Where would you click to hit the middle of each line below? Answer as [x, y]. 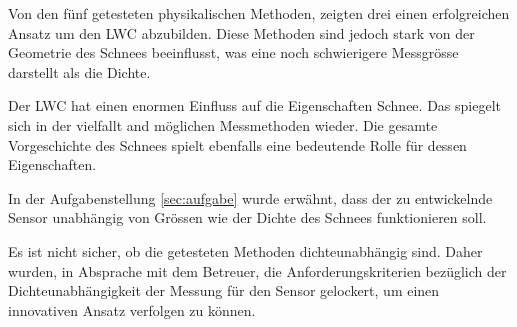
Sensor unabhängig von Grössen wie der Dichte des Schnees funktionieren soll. [247, 217]
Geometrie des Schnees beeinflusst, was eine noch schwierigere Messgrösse [233, 52]
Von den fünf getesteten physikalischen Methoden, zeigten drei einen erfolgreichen [259, 13]
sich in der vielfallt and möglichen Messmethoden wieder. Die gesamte [223, 124]
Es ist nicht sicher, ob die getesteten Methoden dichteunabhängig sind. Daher [245, 250]
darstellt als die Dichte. [79, 71]
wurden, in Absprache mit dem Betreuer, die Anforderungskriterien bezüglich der [257, 270]
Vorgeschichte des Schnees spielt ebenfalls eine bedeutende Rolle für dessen [237, 144]
